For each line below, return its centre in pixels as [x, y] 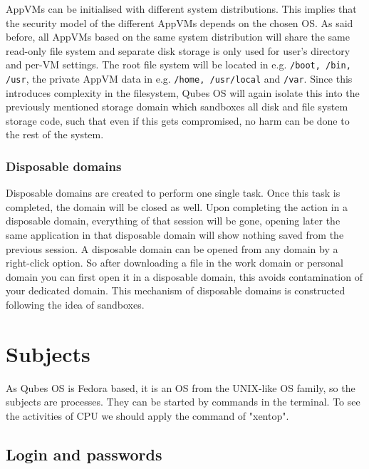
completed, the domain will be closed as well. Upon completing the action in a [177, 206]
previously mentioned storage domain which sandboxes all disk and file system [177, 107]
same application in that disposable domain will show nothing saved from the [175, 235]
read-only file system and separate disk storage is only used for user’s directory [178, 50]
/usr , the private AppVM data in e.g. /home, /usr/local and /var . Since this [179, 79]
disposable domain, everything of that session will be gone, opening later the [173, 221]
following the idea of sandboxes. [75, 305]
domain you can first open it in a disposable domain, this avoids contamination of [184, 276]
